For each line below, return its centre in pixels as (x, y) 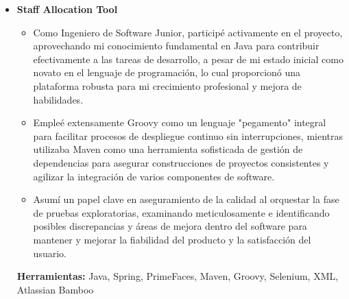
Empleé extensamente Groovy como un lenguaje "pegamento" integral (180, 122)
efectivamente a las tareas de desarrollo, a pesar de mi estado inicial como (188, 59)
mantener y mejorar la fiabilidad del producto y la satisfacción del (172, 239)
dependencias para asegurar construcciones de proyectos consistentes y (181, 162)
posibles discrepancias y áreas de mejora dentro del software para (170, 226)
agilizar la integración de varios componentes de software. (154, 176)
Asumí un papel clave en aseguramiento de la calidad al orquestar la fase (186, 199)
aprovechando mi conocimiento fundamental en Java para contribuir (176, 46)
